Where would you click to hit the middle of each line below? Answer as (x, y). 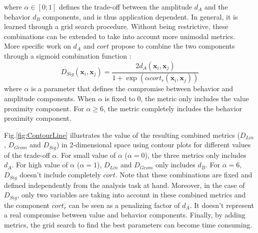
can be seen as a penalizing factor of (124, 205)
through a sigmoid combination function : (68, 55)
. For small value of (86, 155)
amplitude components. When (50, 98)
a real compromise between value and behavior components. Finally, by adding (125, 215)
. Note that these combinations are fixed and (184, 175)
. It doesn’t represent (222, 205)
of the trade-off (27, 155)
